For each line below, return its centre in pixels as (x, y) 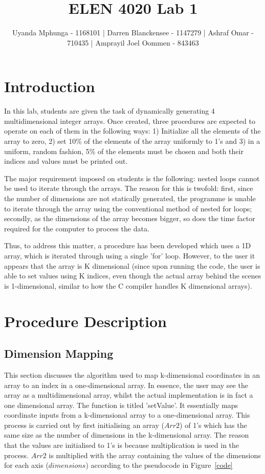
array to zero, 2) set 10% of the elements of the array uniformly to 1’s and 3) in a (132, 141)
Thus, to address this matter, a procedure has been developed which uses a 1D (128, 245)
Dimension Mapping (59, 353)
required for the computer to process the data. (77, 228)
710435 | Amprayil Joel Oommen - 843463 (133, 42)
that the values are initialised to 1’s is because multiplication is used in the (122, 445)
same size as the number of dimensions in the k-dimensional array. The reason (127, 435)
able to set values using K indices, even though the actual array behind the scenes (133, 276)
